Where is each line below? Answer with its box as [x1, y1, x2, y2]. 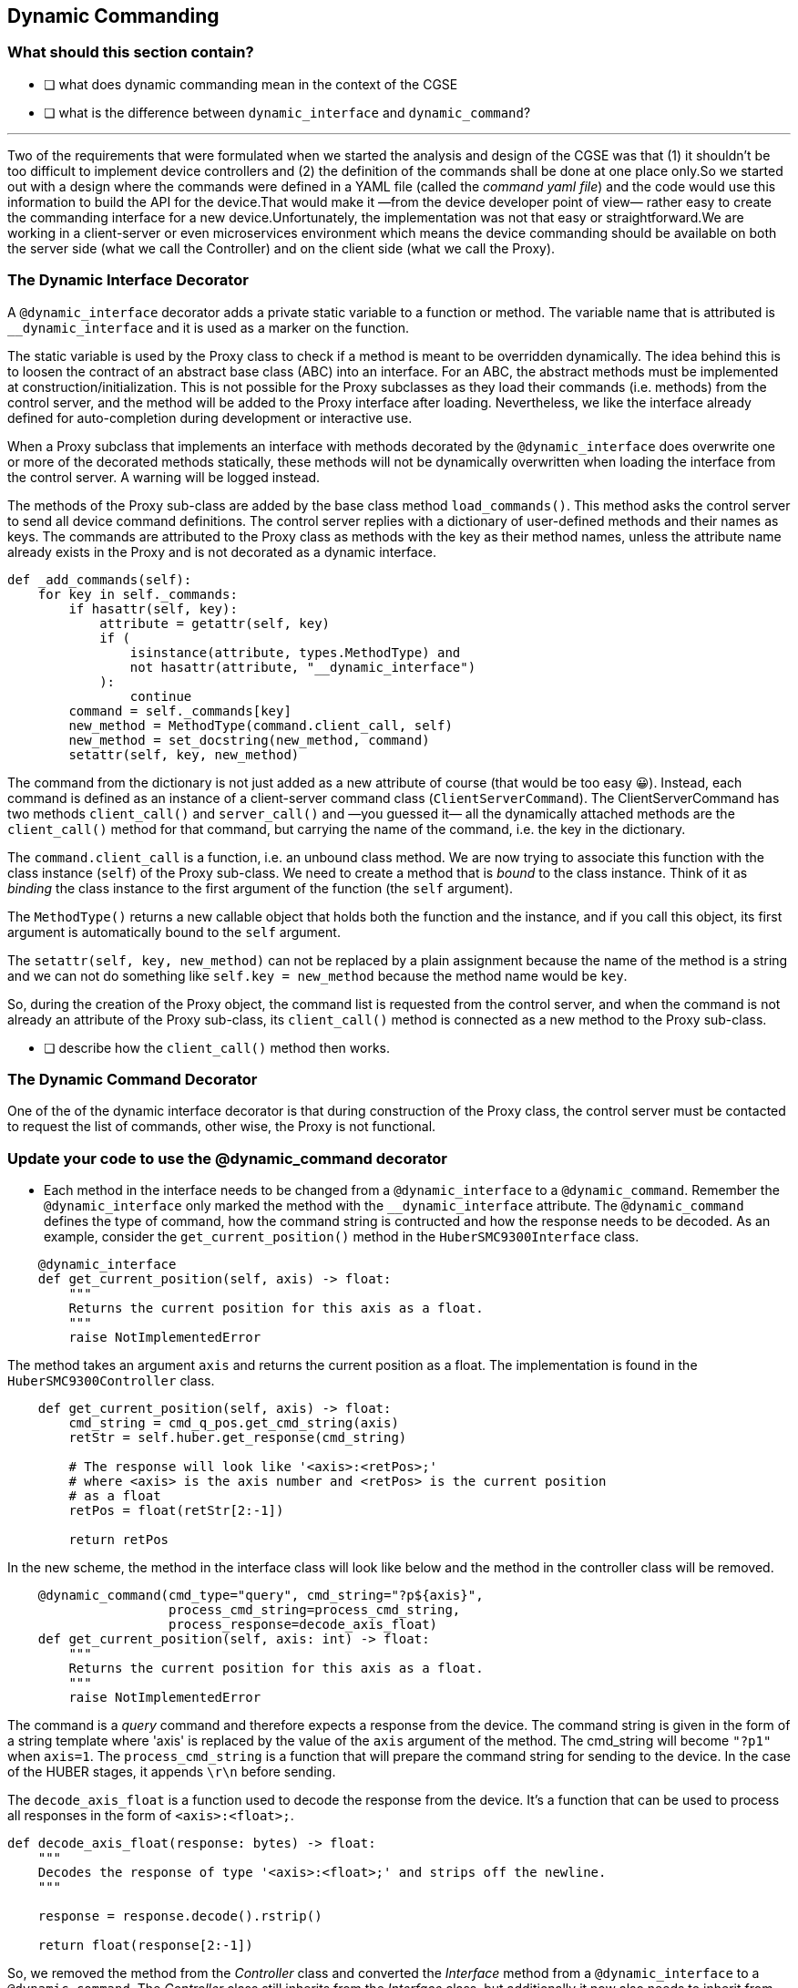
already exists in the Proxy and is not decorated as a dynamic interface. [7, 543, 436, 560]
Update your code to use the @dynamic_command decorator [7, 1149, 447, 1168]
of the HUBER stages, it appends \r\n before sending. [7, 1764, 336, 1780]
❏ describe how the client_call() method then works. [44, 1039, 390, 1056]
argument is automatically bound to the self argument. [7, 923, 341, 940]
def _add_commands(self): [7, 572, 192, 587]
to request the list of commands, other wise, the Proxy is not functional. [7, 1118, 436, 1135]
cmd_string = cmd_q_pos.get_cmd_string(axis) [68, 1416, 399, 1431]
